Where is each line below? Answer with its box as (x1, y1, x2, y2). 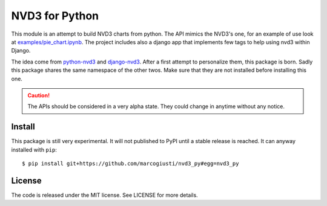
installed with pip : (11, 146, 58, 153)
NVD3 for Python (11, 9, 99, 22)
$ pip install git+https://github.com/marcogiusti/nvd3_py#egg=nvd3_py (22, 160, 239, 167)
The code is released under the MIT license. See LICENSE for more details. (11, 191, 198, 199)
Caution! (27, 91, 50, 99)
